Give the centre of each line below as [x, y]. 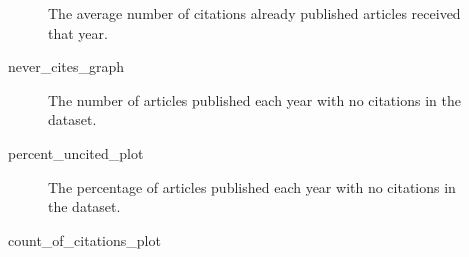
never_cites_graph [66, 66]
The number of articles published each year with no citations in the [254, 99]
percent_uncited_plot [76, 152]
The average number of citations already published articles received [254, 13]
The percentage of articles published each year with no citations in [252, 186]
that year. [78, 32]
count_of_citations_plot [84, 239]
